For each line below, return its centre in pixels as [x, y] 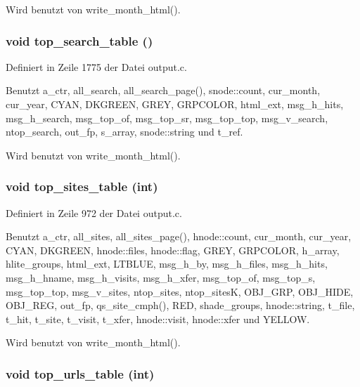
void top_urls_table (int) [80, 373]
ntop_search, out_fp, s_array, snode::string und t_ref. [124, 132]
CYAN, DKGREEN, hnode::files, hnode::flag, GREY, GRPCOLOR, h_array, [173, 250]
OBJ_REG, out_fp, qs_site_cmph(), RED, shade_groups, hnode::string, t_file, [180, 305]
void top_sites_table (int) [82, 186]
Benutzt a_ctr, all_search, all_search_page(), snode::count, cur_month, [163, 90]
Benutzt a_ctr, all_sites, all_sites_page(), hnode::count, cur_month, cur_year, [179, 236]
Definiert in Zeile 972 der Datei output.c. [94, 212]
